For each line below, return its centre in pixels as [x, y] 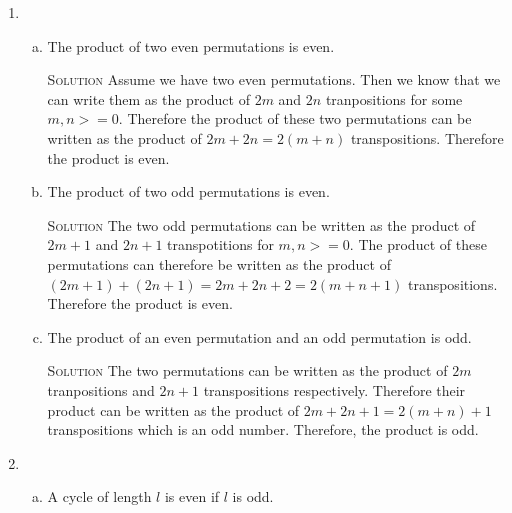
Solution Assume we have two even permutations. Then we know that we [274, 79]
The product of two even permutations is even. [191, 45]
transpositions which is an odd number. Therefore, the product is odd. [263, 429]
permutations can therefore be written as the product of [219, 263]
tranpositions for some [394, 98]
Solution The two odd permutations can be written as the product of [261, 224]
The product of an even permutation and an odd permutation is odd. [259, 336]
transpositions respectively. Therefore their [334, 389]
